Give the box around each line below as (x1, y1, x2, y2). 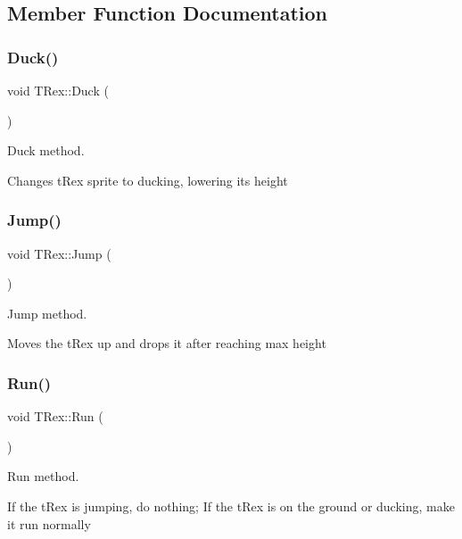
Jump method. (7, 303, 87, 322)
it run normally (7, 514, 91, 533)
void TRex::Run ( (7, 407, 103, 426)
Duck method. (7, 141, 85, 160)
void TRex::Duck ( (7, 81, 109, 99)
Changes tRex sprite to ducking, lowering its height (7, 170, 288, 189)
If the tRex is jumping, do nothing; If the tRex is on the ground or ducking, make (7, 496, 455, 515)
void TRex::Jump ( (7, 244, 111, 262)
